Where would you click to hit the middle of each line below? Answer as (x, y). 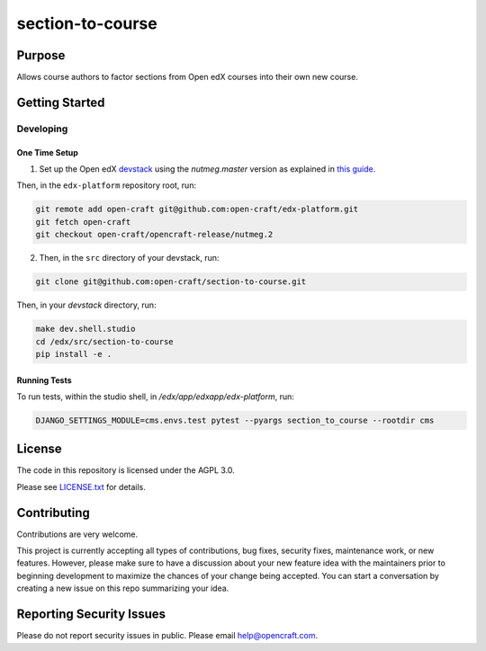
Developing (42, 129)
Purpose (41, 55)
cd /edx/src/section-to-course (105, 341)
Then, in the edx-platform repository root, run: (107, 185)
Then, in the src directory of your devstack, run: (129, 258)
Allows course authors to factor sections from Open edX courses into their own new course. (188, 77)
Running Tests (44, 380)
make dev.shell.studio (85, 329)
